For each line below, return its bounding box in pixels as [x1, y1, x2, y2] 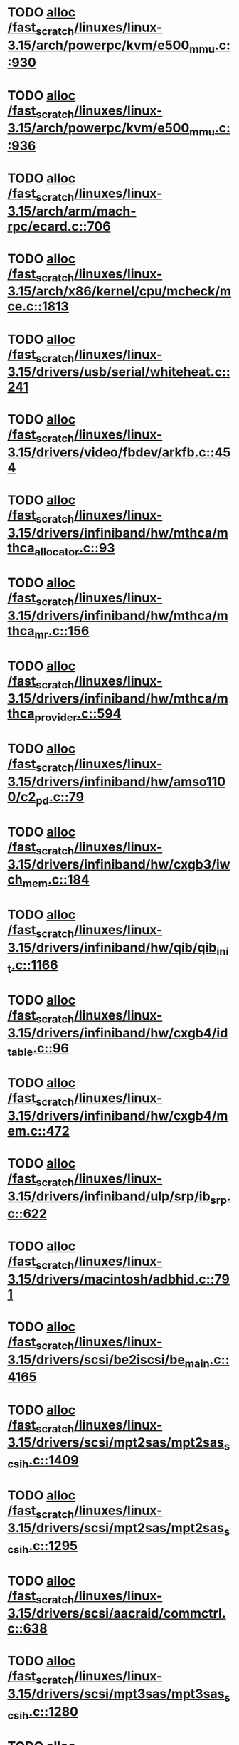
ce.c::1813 [7, 298, 70, 315]
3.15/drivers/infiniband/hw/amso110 [7, 773, 226, 790]
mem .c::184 [22, 871, 90, 890]
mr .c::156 [34, 623, 90, 641]
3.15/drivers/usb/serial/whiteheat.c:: [7, 364, 231, 380]
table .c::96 [7, 1040, 70, 1059]
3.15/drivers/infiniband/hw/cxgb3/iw [7, 856, 230, 873]
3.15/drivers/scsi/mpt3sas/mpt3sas [7, 1685, 225, 1702]
